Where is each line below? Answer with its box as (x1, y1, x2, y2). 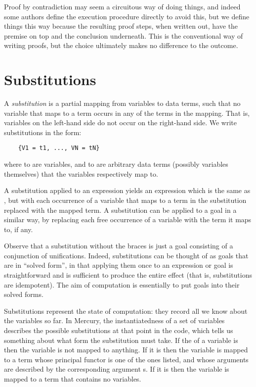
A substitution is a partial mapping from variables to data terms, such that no (4, 98, 241, 108)
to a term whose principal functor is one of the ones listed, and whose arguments (4, 354, 249, 364)
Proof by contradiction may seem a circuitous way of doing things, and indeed (4, 1, 241, 11)
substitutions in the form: (4, 127, 82, 137)
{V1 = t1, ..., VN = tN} (18, 145, 100, 152)
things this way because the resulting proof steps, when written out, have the (4, 21, 238, 31)
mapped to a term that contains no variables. (4, 374, 141, 384)
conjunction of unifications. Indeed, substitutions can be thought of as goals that (4, 250, 249, 260)
